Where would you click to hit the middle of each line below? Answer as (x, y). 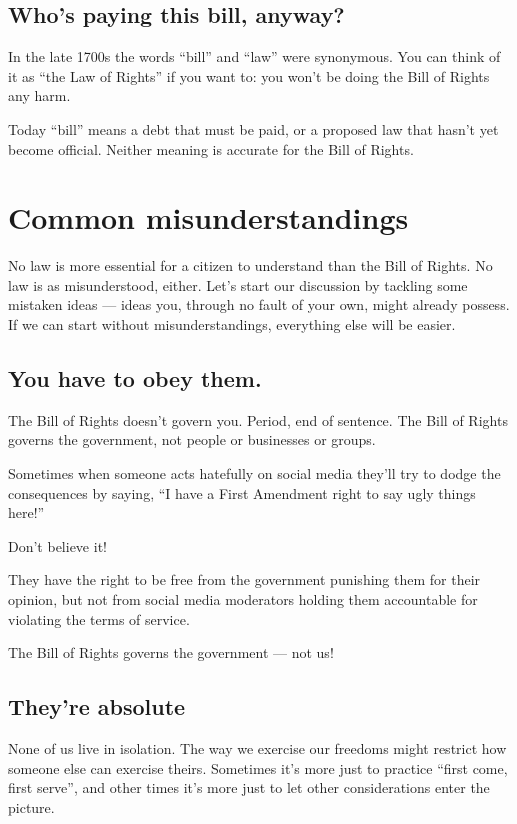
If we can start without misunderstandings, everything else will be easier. (232, 324)
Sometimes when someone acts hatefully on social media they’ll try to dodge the (254, 473)
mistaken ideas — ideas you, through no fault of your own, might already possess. (259, 304)
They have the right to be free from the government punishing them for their (244, 579)
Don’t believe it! (57, 545)
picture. (31, 806)
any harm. (39, 95)
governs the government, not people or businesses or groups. (192, 439)
